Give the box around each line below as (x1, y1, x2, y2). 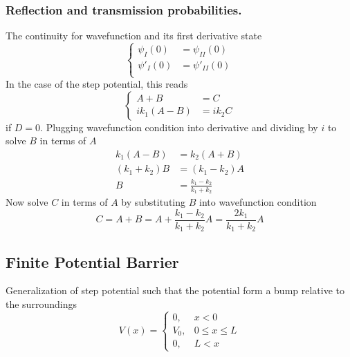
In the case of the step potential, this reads (6, 77, 188, 91)
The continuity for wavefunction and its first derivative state (6, 28, 262, 43)
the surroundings (6, 296, 77, 311)
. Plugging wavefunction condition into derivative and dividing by (40, 119, 318, 134)
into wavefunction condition (199, 195, 317, 209)
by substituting (121, 195, 186, 209)
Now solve (6, 195, 48, 209)
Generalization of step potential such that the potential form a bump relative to (6, 283, 344, 298)
